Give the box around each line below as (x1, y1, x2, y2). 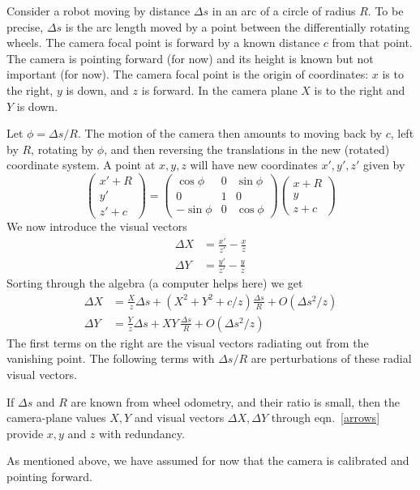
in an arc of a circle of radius (212, 2, 356, 19)
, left (390, 125, 414, 142)
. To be (367, 2, 404, 19)
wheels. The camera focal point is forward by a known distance (6, 34, 320, 51)
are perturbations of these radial (251, 350, 412, 367)
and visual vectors (134, 409, 225, 426)
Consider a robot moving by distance (6, 2, 191, 19)
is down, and (66, 81, 129, 98)
